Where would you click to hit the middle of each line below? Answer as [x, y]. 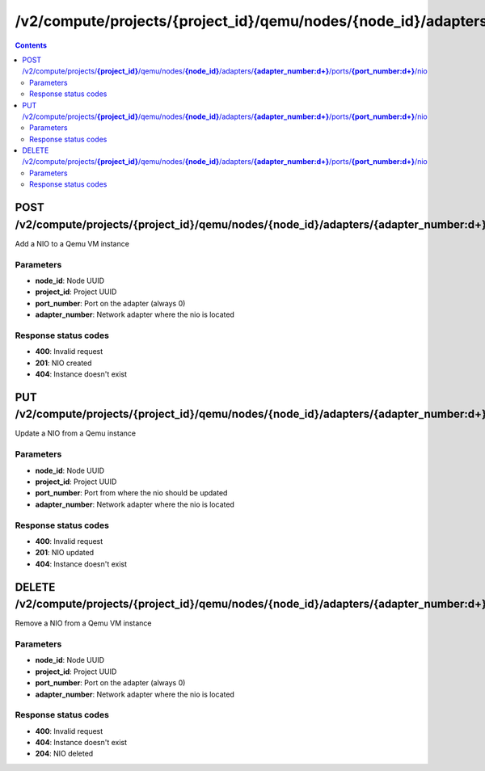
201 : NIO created [63, 363]
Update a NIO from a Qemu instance [76, 433]
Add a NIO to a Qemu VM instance [72, 243]
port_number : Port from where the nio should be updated [131, 493]
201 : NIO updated [65, 553]
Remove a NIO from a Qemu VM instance [83, 623]
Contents [31, 45]
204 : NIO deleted [64, 754]
